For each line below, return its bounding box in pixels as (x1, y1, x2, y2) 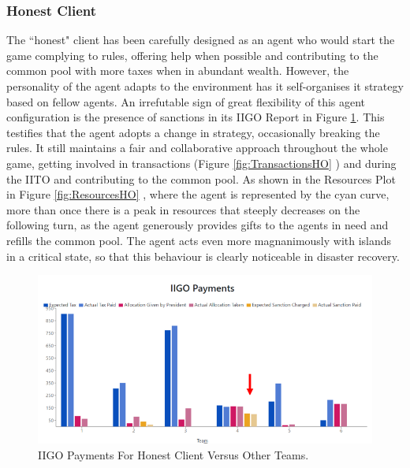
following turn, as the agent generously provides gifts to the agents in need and (6, 217, 389, 233)
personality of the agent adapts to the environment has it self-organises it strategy (6, 78, 404, 94)
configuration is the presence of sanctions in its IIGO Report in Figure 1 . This (6, 109, 385, 125)
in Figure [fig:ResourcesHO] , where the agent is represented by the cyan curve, (6, 186, 389, 202)
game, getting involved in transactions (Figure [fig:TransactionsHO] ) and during (6, 154, 397, 171)
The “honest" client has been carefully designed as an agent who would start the (6, 32, 395, 48)
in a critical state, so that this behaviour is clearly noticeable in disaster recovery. (6, 247, 400, 264)
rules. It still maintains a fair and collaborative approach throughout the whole (6, 139, 388, 156)
